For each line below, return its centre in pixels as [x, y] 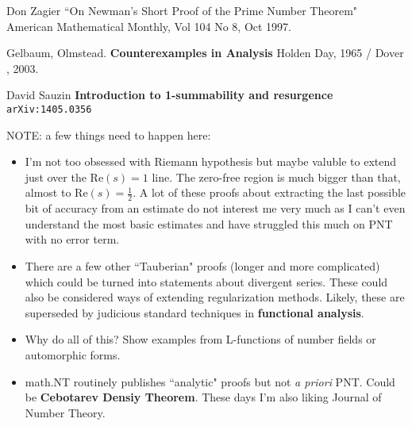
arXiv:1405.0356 [49, 109]
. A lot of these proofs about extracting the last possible [270, 192]
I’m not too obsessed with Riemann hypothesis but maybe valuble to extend [211, 161]
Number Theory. [65, 412]
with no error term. [72, 239]
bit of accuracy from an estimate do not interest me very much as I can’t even [215, 208]
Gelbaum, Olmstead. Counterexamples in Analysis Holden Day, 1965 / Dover [205, 53]
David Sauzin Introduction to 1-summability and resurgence [170, 95]
